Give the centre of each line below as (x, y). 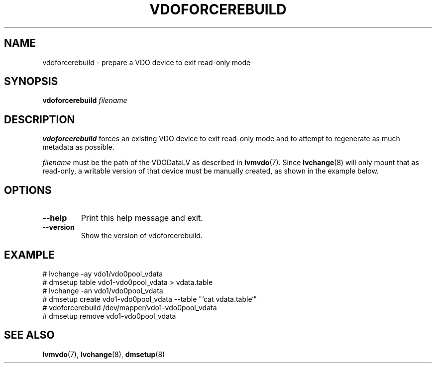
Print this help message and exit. (142, 218)
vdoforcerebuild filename (85, 100)
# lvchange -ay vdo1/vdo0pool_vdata (103, 274)
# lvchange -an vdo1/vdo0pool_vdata (103, 290)
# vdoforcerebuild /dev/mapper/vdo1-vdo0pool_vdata (130, 307)
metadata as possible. (78, 147)
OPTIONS (28, 190)
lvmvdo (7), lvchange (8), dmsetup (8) (104, 354)
